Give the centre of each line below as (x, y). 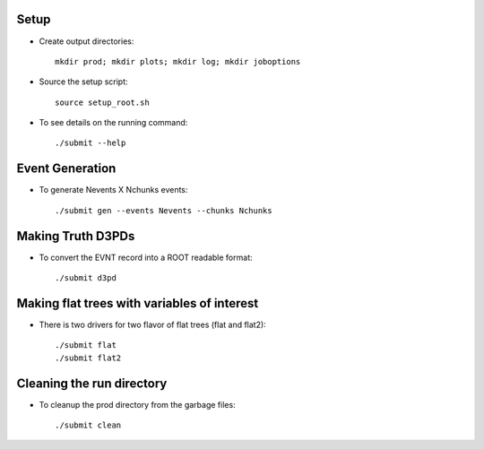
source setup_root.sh (102, 102)
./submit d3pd (86, 278)
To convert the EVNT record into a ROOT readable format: (146, 257)
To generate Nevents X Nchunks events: (113, 190)
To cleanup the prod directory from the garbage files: (138, 404)
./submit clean (88, 425)
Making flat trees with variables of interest (138, 303)
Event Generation (66, 169)
